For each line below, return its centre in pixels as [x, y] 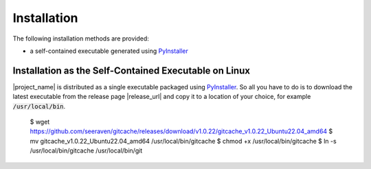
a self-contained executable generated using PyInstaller [109, 51]
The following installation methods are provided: [81, 38]
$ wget [40, 122]
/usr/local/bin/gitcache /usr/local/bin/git [86, 150]
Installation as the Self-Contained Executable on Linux [132, 70]
